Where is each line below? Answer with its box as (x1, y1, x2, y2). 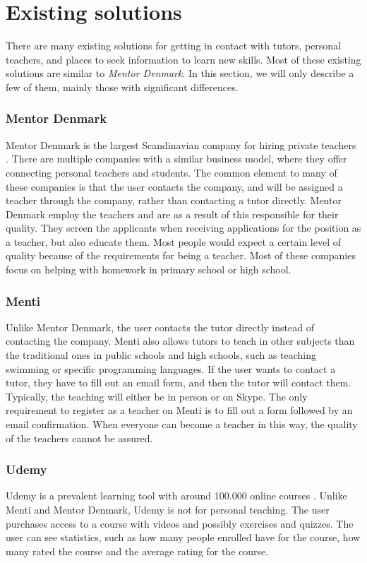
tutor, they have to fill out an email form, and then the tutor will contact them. (6, 375, 351, 390)
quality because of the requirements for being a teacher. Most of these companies (6, 248, 356, 263)
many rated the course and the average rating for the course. (6, 543, 269, 558)
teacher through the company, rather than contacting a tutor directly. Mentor (6, 193, 342, 208)
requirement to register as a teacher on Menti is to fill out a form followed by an (6, 403, 353, 417)
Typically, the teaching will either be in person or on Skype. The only (6, 389, 308, 403)
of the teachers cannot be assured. (6, 430, 153, 445)
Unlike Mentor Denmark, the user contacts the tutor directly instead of (6, 319, 314, 334)
